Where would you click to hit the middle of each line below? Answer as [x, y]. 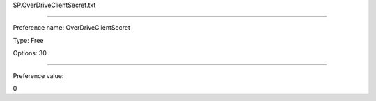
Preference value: [38, 75]
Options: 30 [30, 53]
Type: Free [28, 40]
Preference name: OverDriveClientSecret [71, 28]
